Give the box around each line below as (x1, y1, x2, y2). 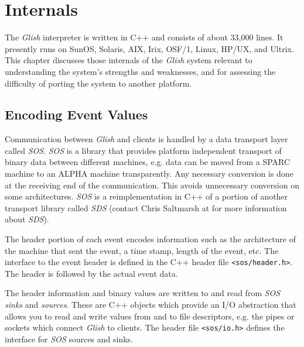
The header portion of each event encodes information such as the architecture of (5, 233, 296, 245)
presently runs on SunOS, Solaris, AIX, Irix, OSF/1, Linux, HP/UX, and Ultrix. (5, 42, 294, 54)
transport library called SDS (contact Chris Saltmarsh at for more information (5, 201, 287, 214)
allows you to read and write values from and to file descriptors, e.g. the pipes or (5, 310, 295, 322)
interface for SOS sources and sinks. (5, 332, 134, 345)
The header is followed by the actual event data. (5, 267, 178, 279)
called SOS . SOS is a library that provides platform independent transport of (5, 144, 282, 156)
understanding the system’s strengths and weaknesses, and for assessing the (5, 65, 276, 77)
